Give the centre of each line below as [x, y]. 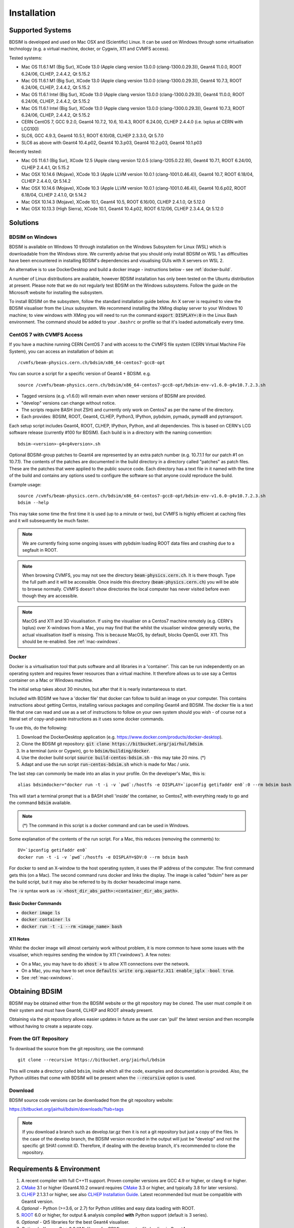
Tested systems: [26, 58]
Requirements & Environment [55, 1169]
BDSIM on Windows [33, 237]
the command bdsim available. [40, 803]
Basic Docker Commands [35, 903]
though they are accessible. [50, 596]
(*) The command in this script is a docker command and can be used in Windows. [106, 825]
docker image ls [41, 913]
